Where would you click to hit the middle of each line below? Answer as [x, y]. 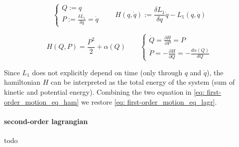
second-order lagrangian [46, 121]
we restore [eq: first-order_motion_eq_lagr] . [149, 101]
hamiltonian [22, 82]
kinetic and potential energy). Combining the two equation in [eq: [104, 92]
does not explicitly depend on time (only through [107, 72]
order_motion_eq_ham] [42, 101]
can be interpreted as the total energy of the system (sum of [143, 82]
